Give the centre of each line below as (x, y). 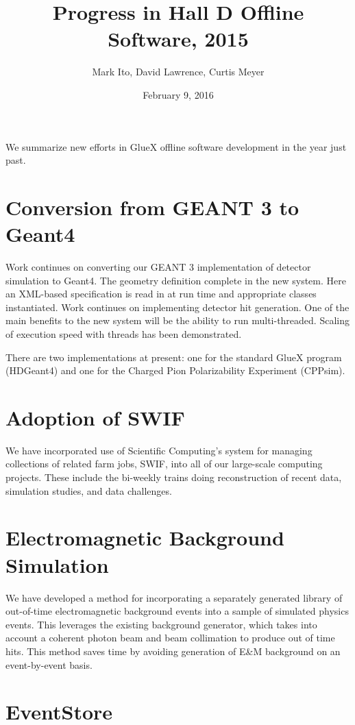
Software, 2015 (178, 39)
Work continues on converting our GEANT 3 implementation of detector (158, 267)
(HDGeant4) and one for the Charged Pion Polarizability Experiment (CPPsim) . (175, 370)
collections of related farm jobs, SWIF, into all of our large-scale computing (164, 464)
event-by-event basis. (49, 664)
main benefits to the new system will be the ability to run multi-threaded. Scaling (177, 320)
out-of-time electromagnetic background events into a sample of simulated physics (177, 611)
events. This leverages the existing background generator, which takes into (161, 624)
